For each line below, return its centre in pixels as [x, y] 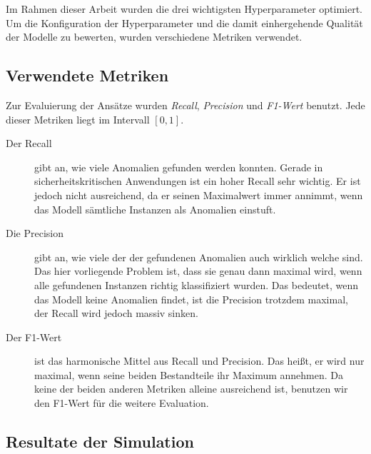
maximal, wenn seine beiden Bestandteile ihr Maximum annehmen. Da [189, 374]
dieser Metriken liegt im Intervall [78, 119]
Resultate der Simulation [100, 442]
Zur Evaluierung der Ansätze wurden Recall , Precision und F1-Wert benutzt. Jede [185, 105]
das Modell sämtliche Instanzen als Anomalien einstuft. [155, 209]
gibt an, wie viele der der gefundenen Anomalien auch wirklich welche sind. [199, 257]
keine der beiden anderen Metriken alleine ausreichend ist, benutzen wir [191, 389]
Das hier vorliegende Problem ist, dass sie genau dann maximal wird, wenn [198, 271]
